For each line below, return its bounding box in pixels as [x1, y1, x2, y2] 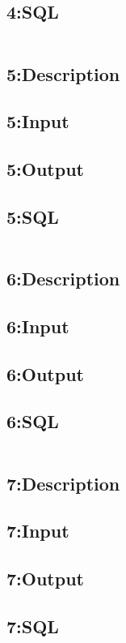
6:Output [6, 361, 84, 386]
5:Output [6, 156, 84, 182]
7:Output [6, 566, 84, 591]
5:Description [6, 61, 120, 86]
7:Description [6, 470, 120, 495]
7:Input [6, 518, 69, 543]
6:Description [6, 266, 120, 291]
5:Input [6, 109, 69, 134]
